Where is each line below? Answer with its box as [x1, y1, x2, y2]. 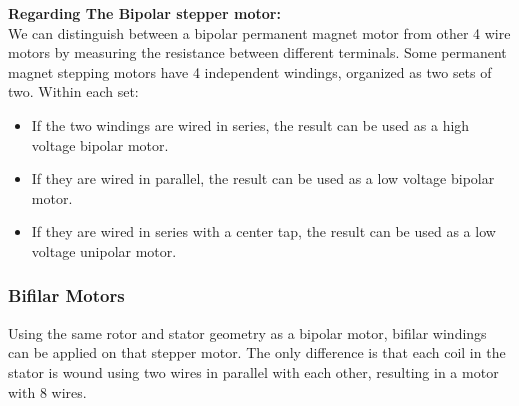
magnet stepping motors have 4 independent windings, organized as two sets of [8, 61, 492, 82]
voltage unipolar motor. [31, 240, 177, 261]
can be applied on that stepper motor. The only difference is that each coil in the [8, 342, 506, 363]
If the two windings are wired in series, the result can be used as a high [31, 114, 470, 135]
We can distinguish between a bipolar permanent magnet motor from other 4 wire [8, 22, 511, 43]
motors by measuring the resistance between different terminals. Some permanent [8, 42, 507, 63]
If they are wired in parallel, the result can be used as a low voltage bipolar [31, 168, 495, 189]
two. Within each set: [8, 81, 139, 102]
